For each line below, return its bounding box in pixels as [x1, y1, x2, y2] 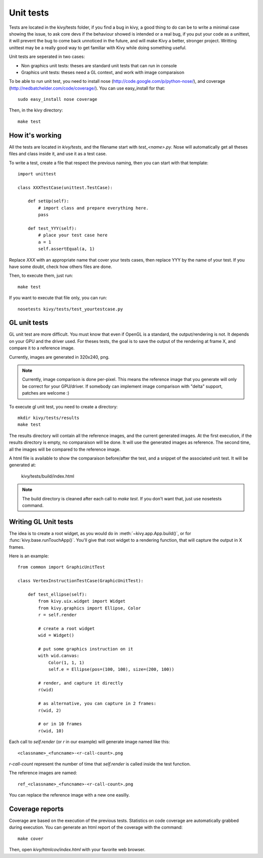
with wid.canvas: [38, 653, 80, 659]
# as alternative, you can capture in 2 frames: [38, 701, 157, 706]
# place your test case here [38, 232, 108, 238]
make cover [18, 836, 44, 841]
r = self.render [38, 612, 77, 618]
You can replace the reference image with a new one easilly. [9, 792, 130, 798]
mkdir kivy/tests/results [18, 415, 80, 420]
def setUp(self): [27, 198, 69, 204]
